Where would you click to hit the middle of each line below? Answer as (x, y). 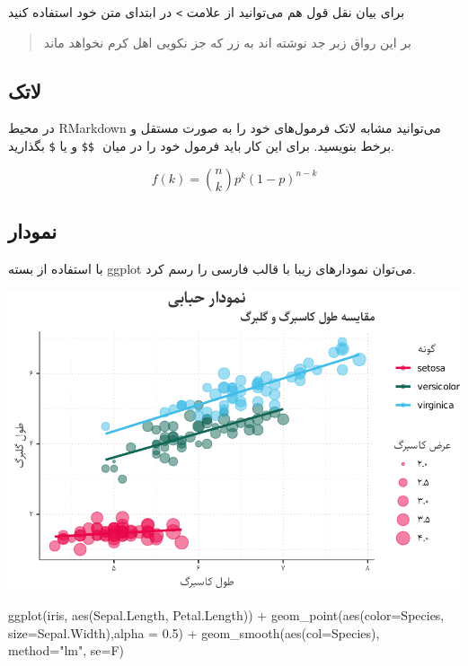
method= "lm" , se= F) (66, 650)
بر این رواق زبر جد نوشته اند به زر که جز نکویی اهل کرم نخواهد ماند (227, 42)
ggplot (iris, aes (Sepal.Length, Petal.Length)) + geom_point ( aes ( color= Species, (226, 615)
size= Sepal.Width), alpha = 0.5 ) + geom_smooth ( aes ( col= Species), (194, 632)
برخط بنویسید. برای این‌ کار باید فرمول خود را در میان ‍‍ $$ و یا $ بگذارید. (201, 146)
